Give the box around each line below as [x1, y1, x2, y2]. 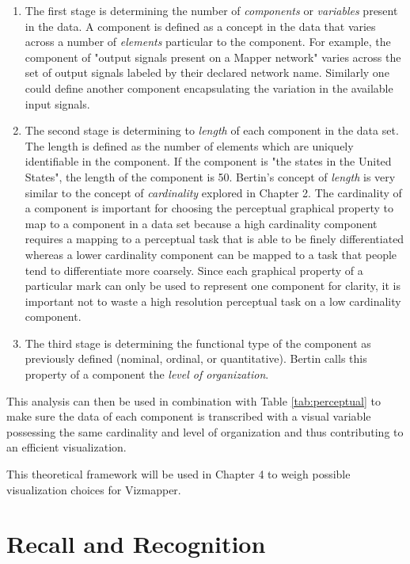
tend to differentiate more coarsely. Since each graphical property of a [25, 261, 363, 278]
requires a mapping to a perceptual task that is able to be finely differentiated [25, 231, 404, 247]
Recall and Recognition [6, 528, 266, 560]
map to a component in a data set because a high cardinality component [25, 215, 378, 231]
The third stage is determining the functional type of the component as [25, 334, 371, 351]
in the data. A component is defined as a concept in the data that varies [25, 17, 376, 34]
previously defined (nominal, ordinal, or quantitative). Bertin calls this [25, 350, 367, 367]
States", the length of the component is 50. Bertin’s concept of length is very [25, 168, 396, 185]
